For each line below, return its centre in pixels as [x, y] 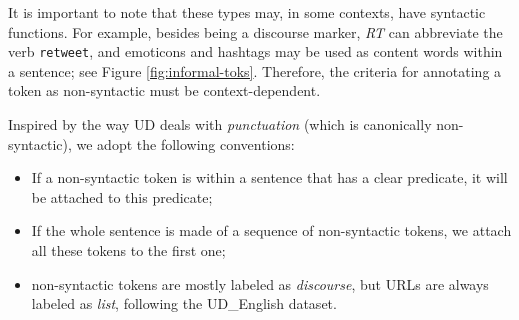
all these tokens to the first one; [128, 250]
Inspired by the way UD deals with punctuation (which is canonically [220, 124]
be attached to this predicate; [122, 196]
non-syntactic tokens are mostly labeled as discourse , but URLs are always [260, 283]
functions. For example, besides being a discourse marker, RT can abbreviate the [255, 31]
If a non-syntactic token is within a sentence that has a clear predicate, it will [269, 177]
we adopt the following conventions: [185, 143]
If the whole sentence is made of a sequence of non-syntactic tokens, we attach [271, 230]
